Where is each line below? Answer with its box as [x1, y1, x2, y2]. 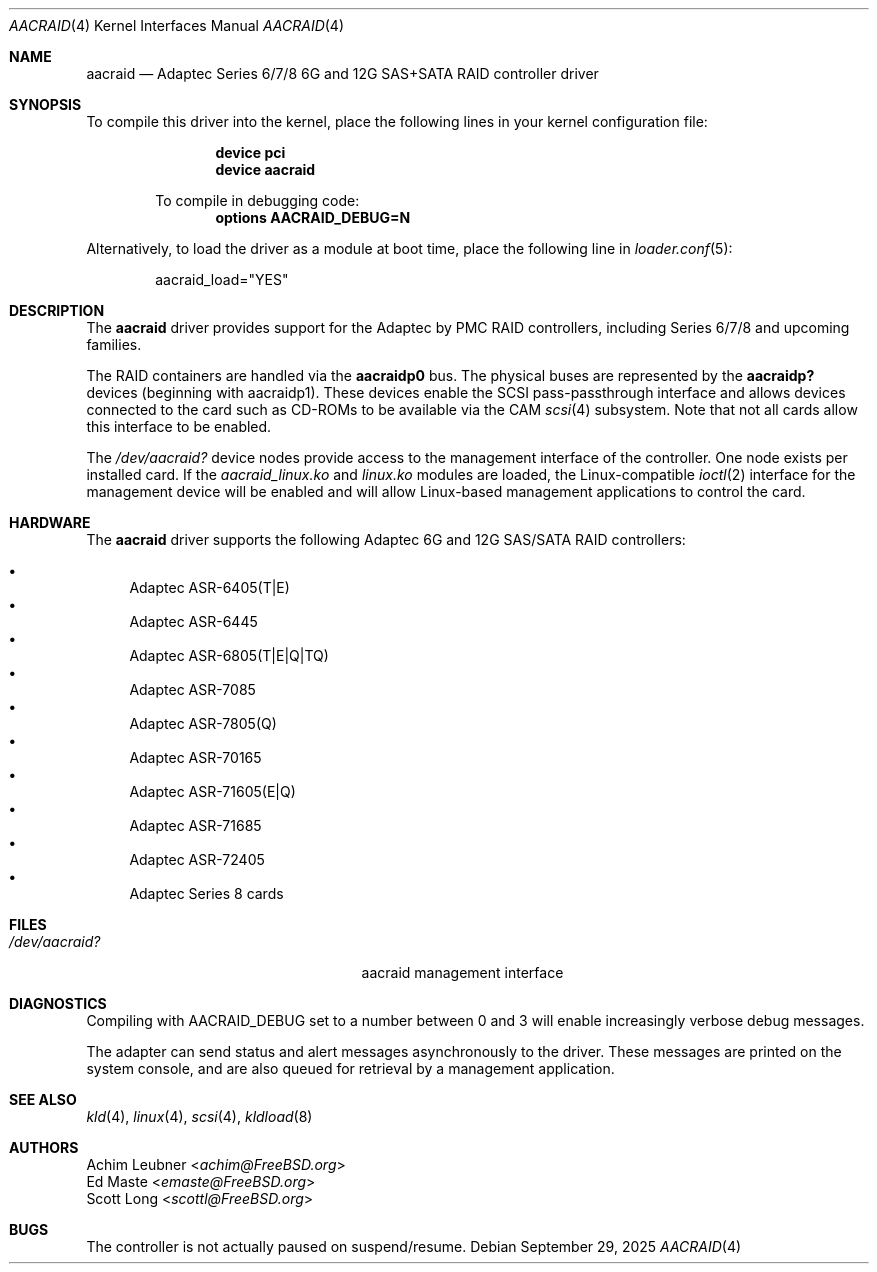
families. [86, 336, 142, 353]
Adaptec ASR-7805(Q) [129, 715, 277, 732]
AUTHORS [9, 1139, 79, 1156]
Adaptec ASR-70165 [129, 749, 262, 766]
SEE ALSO [9, 1091, 77, 1108]
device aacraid [215, 161, 316, 178]
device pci [215, 144, 286, 161]
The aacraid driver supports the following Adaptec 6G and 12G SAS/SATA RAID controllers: [86, 531, 686, 548]
